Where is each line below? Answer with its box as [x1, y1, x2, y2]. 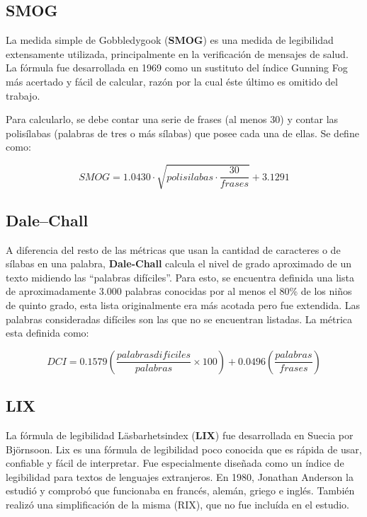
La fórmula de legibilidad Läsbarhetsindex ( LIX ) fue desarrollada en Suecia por [6, 428, 354, 443]
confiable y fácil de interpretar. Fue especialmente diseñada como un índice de [6, 455, 344, 470]
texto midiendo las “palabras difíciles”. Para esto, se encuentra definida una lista [6, 269, 354, 284]
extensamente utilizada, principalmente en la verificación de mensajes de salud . [6, 46, 349, 61]
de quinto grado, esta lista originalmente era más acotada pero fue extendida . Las [6, 298, 360, 313]
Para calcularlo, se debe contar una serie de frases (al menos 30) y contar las [6, 112, 339, 127]
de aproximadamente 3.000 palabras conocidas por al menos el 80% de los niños [6, 284, 352, 298]
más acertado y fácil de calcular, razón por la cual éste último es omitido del [6, 74, 338, 88]
